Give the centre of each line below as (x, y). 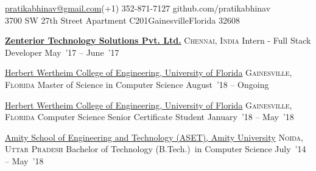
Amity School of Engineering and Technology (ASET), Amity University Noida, (154, 137)
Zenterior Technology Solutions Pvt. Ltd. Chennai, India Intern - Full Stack (158, 40)
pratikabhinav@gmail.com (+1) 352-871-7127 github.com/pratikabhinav (138, 8)
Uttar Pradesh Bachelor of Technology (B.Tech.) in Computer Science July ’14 (156, 149)
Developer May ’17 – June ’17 (62, 52)
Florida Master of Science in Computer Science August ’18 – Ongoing (137, 84)
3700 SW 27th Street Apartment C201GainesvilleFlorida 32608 (122, 20)
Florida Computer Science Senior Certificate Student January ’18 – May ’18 (149, 117)
